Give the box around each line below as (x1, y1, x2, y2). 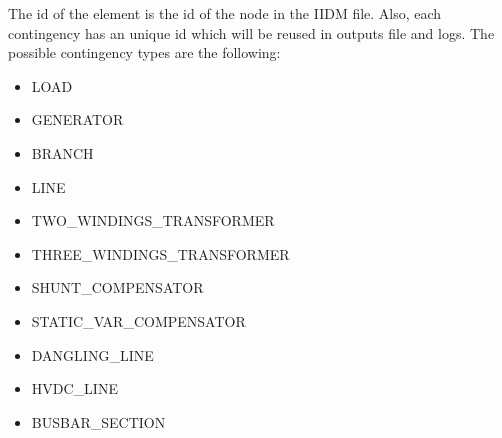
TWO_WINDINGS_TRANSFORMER (31, 210, 275, 231)
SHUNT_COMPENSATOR (31, 277, 204, 298)
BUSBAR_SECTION (31, 411, 166, 432)
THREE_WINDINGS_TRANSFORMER (31, 243, 290, 264)
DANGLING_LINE (31, 344, 154, 365)
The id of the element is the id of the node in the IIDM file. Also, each (8, 3, 442, 23)
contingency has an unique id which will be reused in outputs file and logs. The (8, 22, 495, 43)
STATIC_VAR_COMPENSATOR (31, 310, 246, 331)
